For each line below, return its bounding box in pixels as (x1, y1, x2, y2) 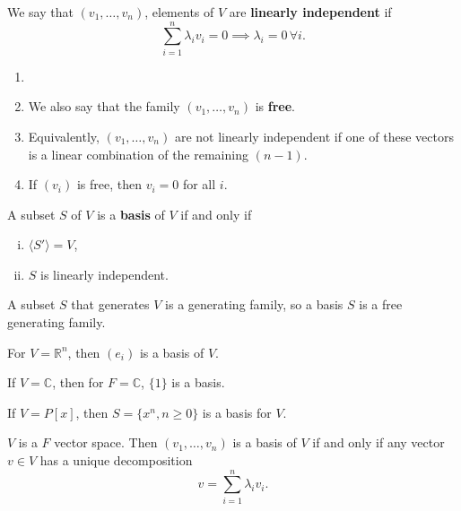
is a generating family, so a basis (165, 295, 344, 314)
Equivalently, (28, 126, 100, 145)
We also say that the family (28, 97, 180, 116)
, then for (52, 373, 104, 392)
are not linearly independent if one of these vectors (174, 126, 454, 145)
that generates (71, 295, 150, 314)
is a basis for (202, 403, 272, 421)
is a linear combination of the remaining (28, 144, 248, 163)
